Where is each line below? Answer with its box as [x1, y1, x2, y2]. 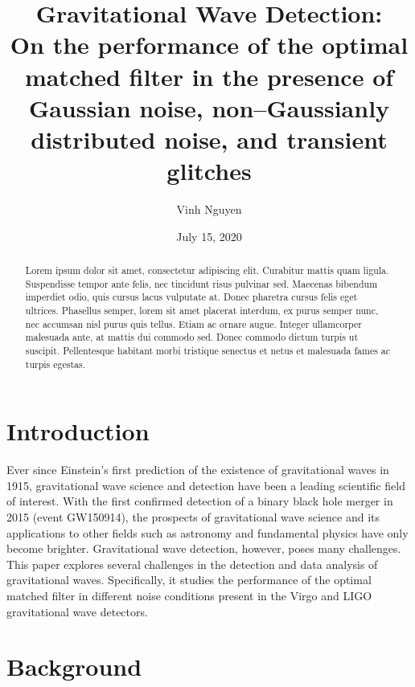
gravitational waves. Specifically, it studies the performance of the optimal [6, 571, 372, 588]
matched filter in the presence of [24, 59, 394, 92]
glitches [166, 154, 252, 187]
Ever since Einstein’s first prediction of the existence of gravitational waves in [6, 461, 389, 478]
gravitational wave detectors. [6, 603, 148, 620]
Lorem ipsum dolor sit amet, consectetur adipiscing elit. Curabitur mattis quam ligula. [25, 264, 389, 277]
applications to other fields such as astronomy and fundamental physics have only [6, 524, 409, 541]
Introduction [6, 415, 150, 448]
